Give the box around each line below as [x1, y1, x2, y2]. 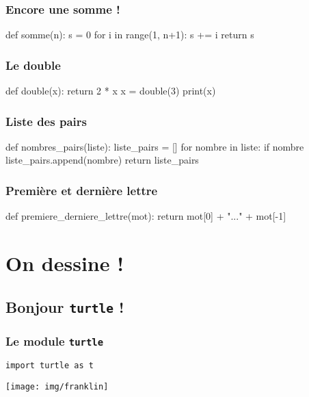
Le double [5, 56, 61, 73]
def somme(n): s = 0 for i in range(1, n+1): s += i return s [5, 27, 254, 42]
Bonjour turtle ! [5, 296, 124, 317]
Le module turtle [5, 332, 104, 349]
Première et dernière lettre [5, 181, 158, 198]
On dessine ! [5, 249, 124, 277]
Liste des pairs [5, 112, 87, 129]
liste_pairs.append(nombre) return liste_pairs [5, 153, 199, 167]
